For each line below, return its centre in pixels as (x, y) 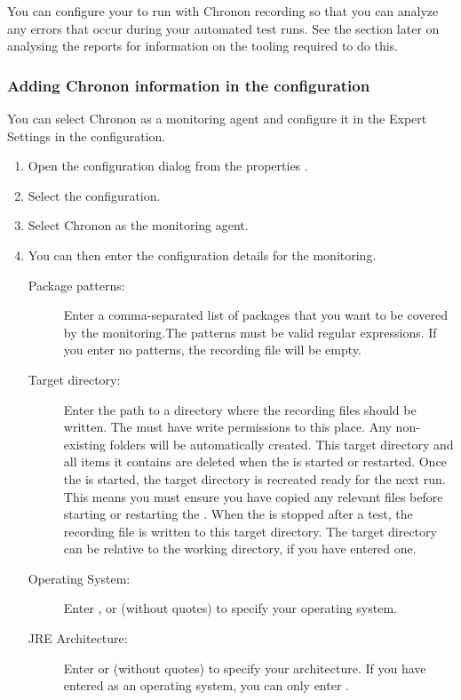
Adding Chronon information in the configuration (189, 85)
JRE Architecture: (78, 638)
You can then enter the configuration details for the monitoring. (202, 255)
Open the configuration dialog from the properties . (168, 166)
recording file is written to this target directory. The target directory (250, 531)
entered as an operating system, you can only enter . (206, 685)
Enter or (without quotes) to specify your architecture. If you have (245, 668)
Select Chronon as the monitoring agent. (138, 225)
